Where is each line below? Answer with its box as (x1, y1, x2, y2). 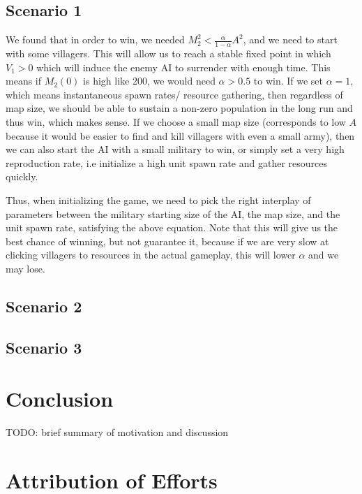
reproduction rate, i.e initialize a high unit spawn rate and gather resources (6, 155, 327, 170)
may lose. (6, 261, 45, 275)
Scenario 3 (6, 336, 82, 358)
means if (6, 73, 42, 88)
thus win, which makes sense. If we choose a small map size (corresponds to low (6, 115, 346, 129)
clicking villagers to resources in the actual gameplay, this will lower (6, 247, 296, 262)
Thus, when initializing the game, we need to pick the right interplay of (6, 192, 311, 207)
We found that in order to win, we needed (6, 32, 185, 47)
